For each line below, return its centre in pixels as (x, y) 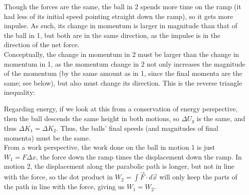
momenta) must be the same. (47, 137)
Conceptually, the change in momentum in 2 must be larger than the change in (122, 54)
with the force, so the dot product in (58, 177)
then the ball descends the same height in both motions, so (92, 118)
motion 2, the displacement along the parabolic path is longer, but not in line (119, 166)
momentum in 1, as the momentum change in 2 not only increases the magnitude (125, 63)
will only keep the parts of (198, 177)
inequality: (20, 92)
